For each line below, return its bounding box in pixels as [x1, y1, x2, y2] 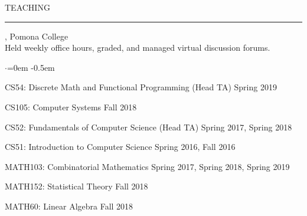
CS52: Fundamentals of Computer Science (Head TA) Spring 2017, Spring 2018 [5, 120, 292, 133]
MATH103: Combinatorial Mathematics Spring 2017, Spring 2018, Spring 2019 [5, 160, 290, 172]
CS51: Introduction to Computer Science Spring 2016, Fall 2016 [5, 140, 236, 153]
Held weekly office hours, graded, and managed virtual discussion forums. [5, 41, 270, 54]
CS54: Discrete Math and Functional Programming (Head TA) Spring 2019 [5, 81, 277, 93]
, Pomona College [5, 30, 68, 42]
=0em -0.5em [6, 61, 55, 73]
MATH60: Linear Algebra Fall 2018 [5, 199, 133, 212]
